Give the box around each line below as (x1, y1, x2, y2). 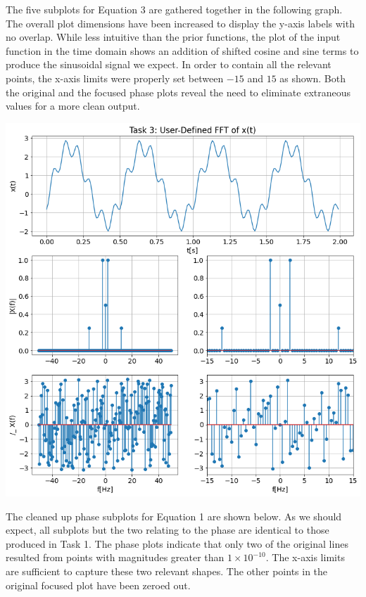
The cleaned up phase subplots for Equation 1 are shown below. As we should (6, 508, 342, 523)
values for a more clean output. (6, 98, 140, 113)
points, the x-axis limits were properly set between (6, 70, 224, 85)
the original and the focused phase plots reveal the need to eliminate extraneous (6, 84, 351, 99)
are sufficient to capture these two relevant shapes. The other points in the (6, 563, 328, 578)
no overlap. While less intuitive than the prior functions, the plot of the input (6, 30, 341, 44)
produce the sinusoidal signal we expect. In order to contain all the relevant (6, 57, 332, 72)
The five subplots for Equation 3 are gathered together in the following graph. (6, 2, 343, 16)
